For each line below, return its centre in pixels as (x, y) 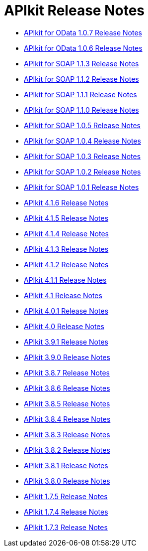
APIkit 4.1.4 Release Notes (67, 233)
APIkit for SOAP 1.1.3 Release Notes (81, 63)
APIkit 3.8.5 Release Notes (67, 403)
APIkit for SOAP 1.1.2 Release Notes (81, 79)
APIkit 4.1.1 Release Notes (65, 280)
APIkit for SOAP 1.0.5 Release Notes (82, 125)
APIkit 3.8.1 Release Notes (66, 465)
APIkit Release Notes (74, 10)
